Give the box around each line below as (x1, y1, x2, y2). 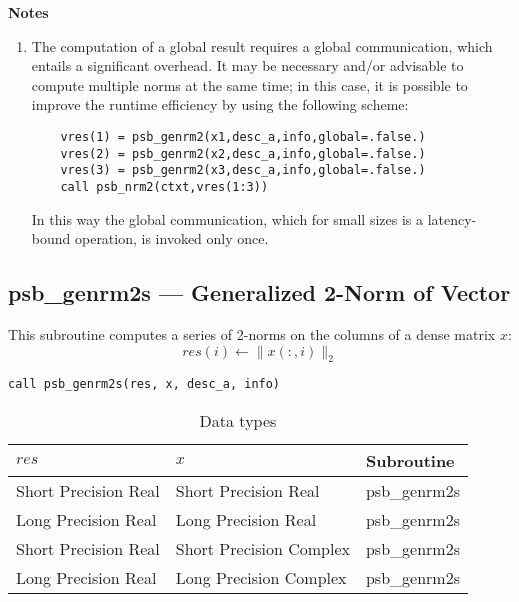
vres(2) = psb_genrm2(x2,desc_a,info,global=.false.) (60, 146, 426, 161)
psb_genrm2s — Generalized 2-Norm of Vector (8, 277, 511, 308)
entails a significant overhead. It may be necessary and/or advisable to (31, 55, 464, 76)
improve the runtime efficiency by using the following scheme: (31, 94, 409, 115)
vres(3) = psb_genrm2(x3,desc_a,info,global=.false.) (60, 163, 426, 178)
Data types (199, 409, 277, 433)
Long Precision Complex (175, 566, 347, 590)
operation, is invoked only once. (74, 228, 269, 249)
